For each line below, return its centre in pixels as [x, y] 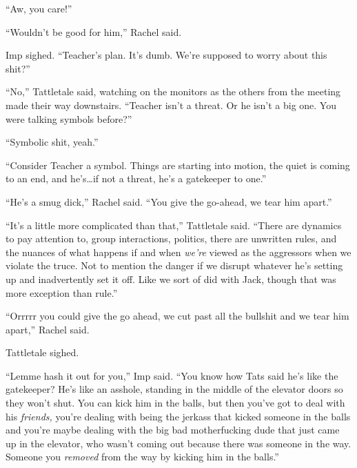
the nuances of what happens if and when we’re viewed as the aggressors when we [178, 252]
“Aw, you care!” [39, 8]
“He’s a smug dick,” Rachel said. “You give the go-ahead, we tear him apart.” [169, 201]
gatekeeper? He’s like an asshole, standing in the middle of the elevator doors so [174, 389]
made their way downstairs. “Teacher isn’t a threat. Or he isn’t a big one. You [171, 105]
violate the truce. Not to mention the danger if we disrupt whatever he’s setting [174, 265]
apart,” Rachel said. [48, 329]
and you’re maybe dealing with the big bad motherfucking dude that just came [173, 430]
